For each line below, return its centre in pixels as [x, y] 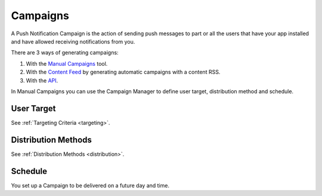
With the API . [42, 80]
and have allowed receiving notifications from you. [73, 41]
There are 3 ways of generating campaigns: [65, 53]
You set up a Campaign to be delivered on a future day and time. [90, 185]
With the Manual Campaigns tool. [67, 63]
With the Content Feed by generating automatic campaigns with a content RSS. [123, 72]
